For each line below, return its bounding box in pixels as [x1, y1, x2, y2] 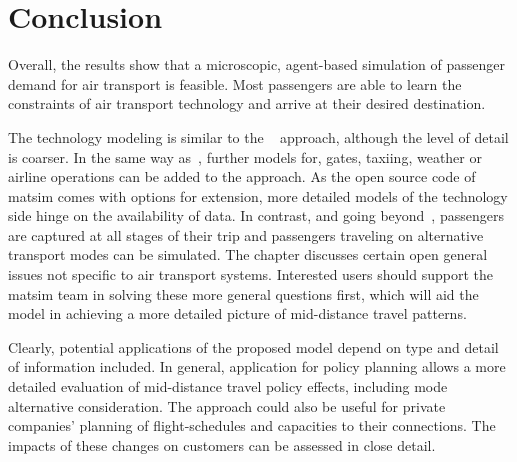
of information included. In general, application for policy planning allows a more [8, 356, 506, 377]
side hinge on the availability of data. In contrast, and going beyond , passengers [8, 205, 504, 226]
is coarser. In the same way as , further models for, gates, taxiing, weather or [8, 146, 482, 167]
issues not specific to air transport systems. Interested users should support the [8, 264, 493, 285]
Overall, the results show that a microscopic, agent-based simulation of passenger [8, 54, 505, 75]
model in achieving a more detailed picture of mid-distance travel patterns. [8, 303, 467, 324]
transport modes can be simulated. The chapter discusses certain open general [8, 244, 488, 265]
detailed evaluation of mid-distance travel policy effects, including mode [8, 376, 448, 397]
